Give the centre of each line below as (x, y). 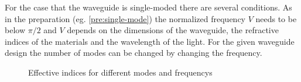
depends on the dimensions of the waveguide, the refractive (173, 30)
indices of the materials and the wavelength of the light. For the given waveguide (150, 41)
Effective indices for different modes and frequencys (120, 72)
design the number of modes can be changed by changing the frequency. (134, 53)
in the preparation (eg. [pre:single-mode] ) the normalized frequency (125, 18)
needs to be (276, 18)
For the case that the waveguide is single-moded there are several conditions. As (148, 7)
